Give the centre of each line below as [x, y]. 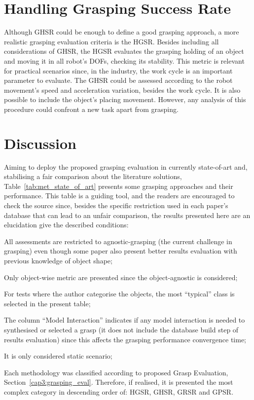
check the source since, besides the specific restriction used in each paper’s [116, 205]
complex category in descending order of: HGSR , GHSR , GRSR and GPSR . [119, 391]
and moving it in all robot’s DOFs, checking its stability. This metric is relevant [124, 60]
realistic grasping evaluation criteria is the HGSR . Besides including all [111, 41]
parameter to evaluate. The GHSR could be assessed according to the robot [118, 80]
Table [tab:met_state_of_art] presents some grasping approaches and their [119, 186]
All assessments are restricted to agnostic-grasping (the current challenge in [118, 241]
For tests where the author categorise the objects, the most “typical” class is [119, 294]
